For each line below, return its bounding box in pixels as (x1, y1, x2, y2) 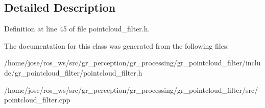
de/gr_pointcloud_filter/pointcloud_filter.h (4, 67, 142, 78)
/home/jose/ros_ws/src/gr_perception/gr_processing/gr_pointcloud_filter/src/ (4, 84, 258, 95)
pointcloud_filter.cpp (4, 94, 70, 105)
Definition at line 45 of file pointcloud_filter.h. (4, 23, 150, 34)
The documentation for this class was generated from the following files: (4, 40, 229, 51)
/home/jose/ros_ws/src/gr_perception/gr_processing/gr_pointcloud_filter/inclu (4, 57, 261, 68)
